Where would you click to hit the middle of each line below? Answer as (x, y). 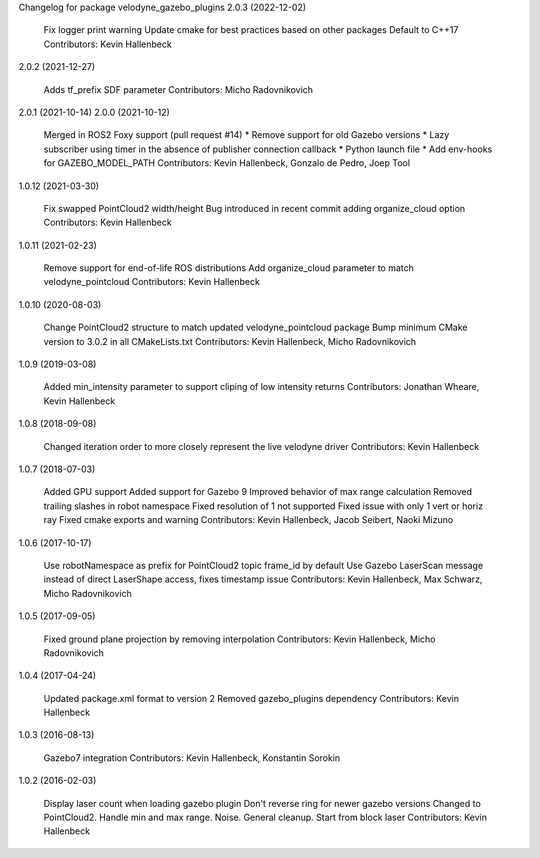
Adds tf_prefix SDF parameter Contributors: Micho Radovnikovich (178, 89)
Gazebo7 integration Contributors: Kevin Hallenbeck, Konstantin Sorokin (192, 757)
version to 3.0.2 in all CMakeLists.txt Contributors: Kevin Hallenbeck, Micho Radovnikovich (230, 341)
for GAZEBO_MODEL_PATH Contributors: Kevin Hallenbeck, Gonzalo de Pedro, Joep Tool (226, 163)
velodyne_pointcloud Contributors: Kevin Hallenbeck (151, 282)
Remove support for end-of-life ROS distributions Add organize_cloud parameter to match (229, 268)
